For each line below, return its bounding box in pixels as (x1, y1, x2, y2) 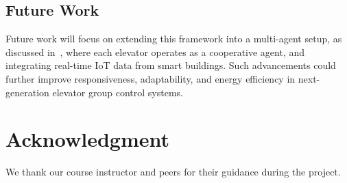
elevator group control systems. (52, 85, 183, 99)
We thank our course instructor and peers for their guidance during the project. (5, 165, 341, 179)
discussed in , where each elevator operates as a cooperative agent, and (5, 44, 305, 59)
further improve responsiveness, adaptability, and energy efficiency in (5, 71, 296, 85)
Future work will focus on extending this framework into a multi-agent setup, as (5, 31, 342, 46)
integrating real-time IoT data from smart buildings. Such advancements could (5, 58, 336, 72)
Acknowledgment (5, 125, 169, 153)
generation (5, 85, 49, 99)
